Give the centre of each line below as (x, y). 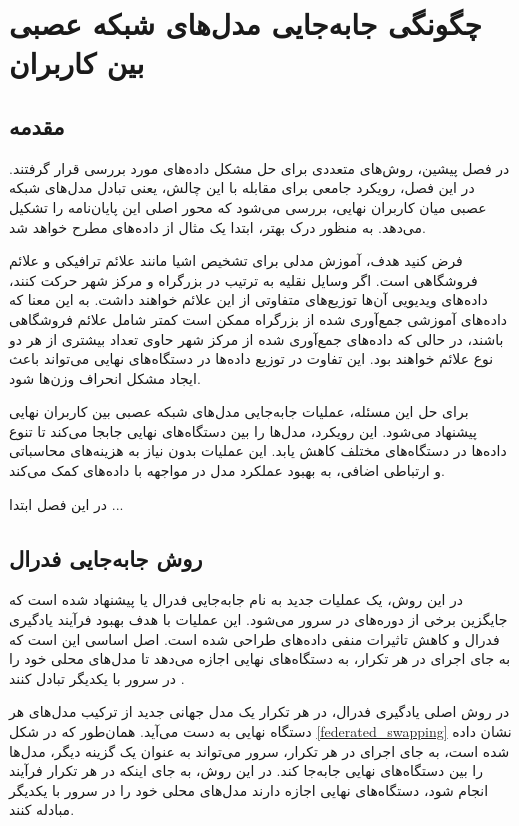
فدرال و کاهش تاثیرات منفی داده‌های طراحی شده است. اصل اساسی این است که (254, 638)
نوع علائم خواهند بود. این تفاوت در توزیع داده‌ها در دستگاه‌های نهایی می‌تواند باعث (251, 358)
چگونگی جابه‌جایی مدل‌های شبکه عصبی (245, 23)
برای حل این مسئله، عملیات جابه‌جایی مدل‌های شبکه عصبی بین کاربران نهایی (239, 411)
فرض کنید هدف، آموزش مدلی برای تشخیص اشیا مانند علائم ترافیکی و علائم (236, 260)
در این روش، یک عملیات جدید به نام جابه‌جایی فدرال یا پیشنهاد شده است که (236, 599)
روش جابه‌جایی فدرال (106, 557)
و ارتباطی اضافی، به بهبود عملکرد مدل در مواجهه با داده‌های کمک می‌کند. (227, 470)
